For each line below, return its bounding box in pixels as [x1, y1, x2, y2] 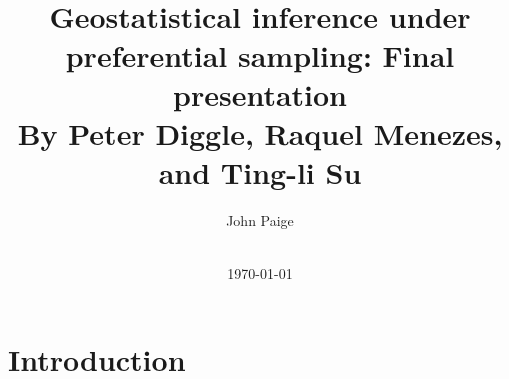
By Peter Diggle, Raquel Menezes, [17, 113, 503, 154]
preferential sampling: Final [65, 34, 455, 75]
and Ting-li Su [158, 152, 362, 193]
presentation [173, 73, 347, 114]
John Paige [226, 210, 294, 231]
